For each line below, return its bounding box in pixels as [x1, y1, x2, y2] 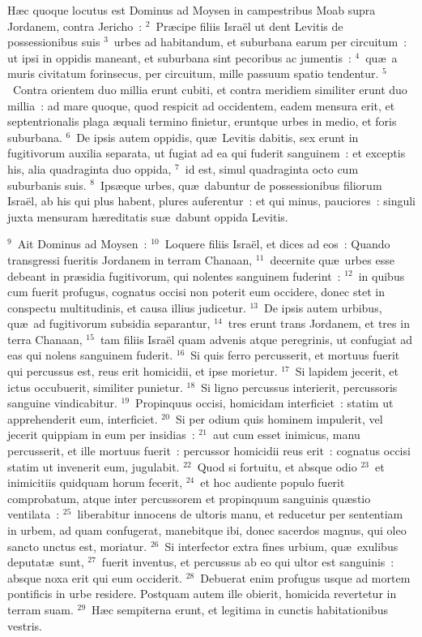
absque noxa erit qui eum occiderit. [7, 569, 182, 586]
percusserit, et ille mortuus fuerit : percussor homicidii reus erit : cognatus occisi [7, 442, 411, 459]
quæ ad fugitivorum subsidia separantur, [7, 315, 211, 332]
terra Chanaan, [7, 330, 83, 347]
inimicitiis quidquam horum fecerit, [7, 474, 183, 491]
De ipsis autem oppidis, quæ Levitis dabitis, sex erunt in [76, 128, 359, 145]
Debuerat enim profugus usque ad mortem [200, 569, 411, 586]
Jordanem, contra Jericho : [7, 17, 143, 34]
